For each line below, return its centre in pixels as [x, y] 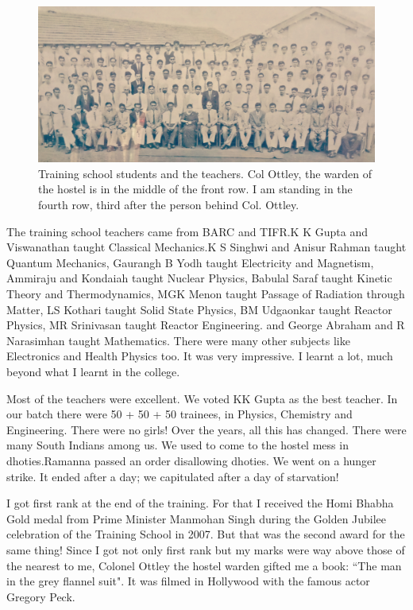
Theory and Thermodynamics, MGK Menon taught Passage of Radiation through [206, 294]
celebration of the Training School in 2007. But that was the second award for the [206, 534]
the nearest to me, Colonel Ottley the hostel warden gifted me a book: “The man [204, 565]
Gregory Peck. [41, 596]
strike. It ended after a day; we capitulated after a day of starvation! [173, 476]
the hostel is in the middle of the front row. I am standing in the [195, 189]
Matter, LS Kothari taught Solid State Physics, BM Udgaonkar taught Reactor [199, 309]
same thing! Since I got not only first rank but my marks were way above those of [206, 549]
